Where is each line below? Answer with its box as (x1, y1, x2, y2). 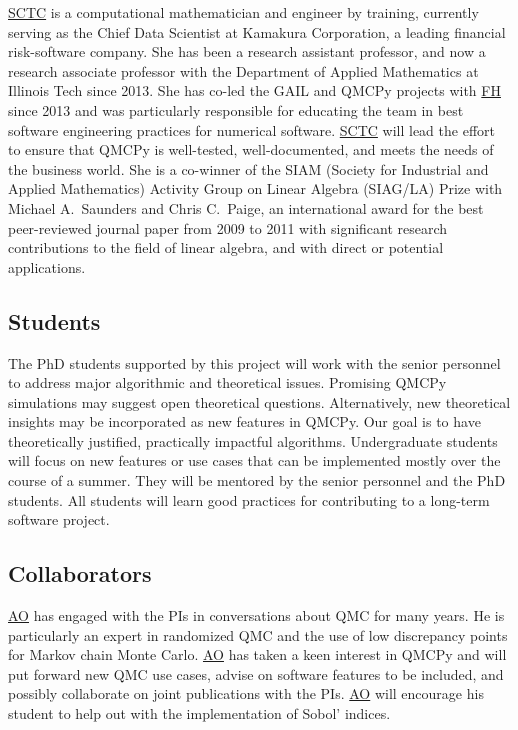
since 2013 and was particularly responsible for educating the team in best (8, 99, 464, 120)
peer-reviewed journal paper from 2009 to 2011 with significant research (8, 217, 448, 238)
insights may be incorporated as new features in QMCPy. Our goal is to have (8, 411, 481, 432)
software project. (8, 509, 110, 530)
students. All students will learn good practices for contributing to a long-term (8, 489, 490, 510)
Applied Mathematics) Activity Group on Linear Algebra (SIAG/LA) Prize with (8, 178, 503, 199)
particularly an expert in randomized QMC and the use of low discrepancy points (8, 624, 508, 645)
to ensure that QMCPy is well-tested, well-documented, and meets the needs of (8, 139, 494, 160)
